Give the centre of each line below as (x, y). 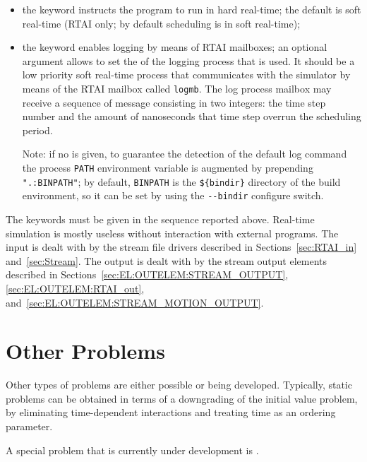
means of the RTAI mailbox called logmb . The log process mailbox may (177, 88)
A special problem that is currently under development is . (132, 450)
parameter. (29, 426)
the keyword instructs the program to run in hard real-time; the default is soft (192, 9)
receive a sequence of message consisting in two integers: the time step (174, 102)
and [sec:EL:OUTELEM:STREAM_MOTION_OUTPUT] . (135, 302)
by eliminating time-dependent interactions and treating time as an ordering (171, 412)
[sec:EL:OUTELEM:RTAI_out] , (75, 288)
